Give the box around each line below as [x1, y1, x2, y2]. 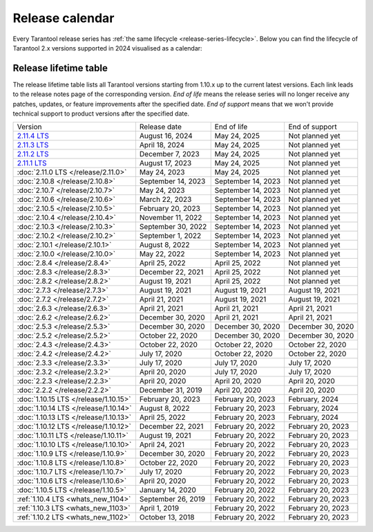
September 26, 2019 [139, 495, 206, 504]
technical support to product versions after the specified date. [12, 109, 190, 118]
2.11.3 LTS [17, 140, 49, 150]
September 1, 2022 [139, 231, 202, 241]
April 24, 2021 [139, 440, 185, 450]
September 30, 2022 [139, 222, 207, 232]
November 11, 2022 [139, 213, 202, 223]
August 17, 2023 [139, 158, 192, 168]
